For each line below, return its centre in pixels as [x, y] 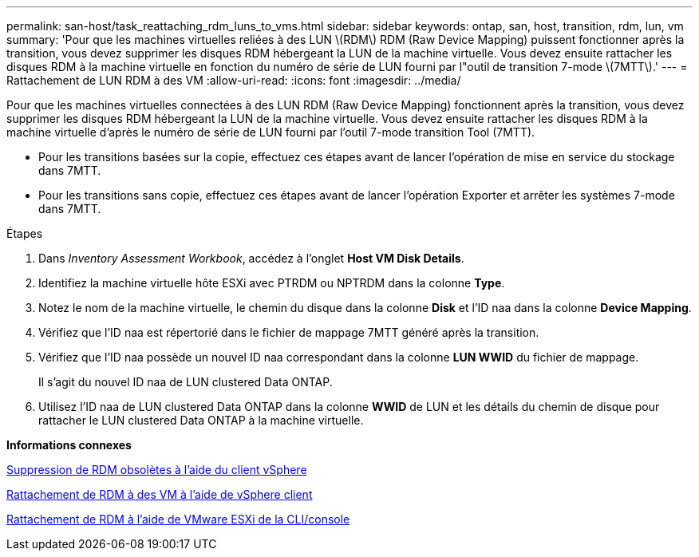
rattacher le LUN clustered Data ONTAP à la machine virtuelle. [201, 420]
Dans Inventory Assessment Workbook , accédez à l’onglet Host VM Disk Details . [251, 258]
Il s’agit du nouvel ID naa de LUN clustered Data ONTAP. [186, 382]
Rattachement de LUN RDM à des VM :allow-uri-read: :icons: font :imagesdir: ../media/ [234, 80]
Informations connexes [69, 445]
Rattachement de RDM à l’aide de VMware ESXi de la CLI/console [178, 519]
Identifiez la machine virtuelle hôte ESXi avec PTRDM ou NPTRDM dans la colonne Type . [272, 283]
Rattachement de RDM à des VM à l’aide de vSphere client [160, 494]
